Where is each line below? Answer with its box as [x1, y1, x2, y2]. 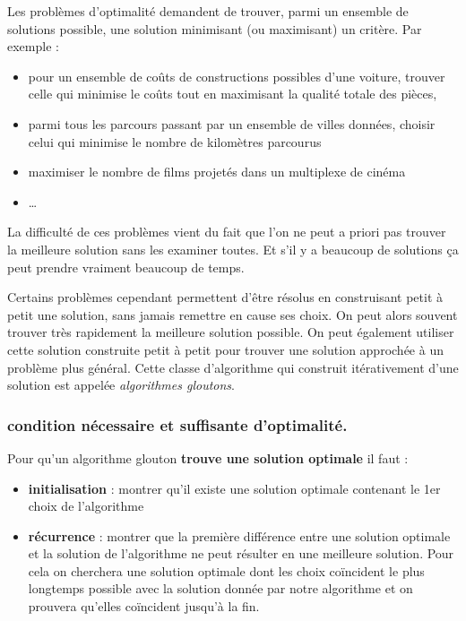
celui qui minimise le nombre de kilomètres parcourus [28, 132, 322, 151]
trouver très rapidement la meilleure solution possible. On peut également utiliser [7, 323, 454, 341]
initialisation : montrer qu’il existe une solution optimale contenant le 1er [28, 479, 441, 497]
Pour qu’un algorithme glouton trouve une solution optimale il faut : [7, 448, 409, 467]
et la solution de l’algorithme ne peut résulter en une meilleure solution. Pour [28, 544, 454, 563]
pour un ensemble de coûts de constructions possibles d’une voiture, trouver [28, 66, 445, 85]
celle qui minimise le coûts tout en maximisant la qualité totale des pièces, [28, 84, 437, 103]
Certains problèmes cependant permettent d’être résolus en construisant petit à [7, 288, 444, 306]
